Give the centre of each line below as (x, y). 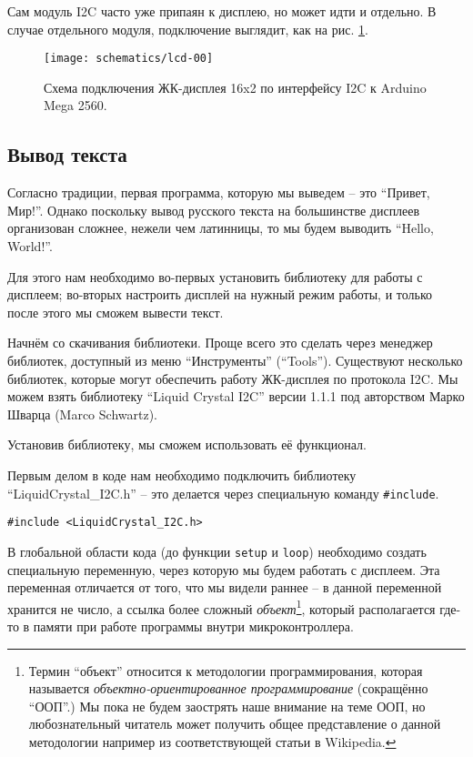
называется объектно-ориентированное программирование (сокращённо (228, 688)
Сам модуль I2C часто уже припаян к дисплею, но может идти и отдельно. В (222, 11)
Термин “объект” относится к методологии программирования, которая (226, 670)
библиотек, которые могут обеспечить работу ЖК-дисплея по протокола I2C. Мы (233, 378)
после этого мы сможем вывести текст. (116, 312)
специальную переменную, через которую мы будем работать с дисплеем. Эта (224, 569)
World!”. (30, 246)
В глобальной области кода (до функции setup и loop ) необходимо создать (217, 551)
